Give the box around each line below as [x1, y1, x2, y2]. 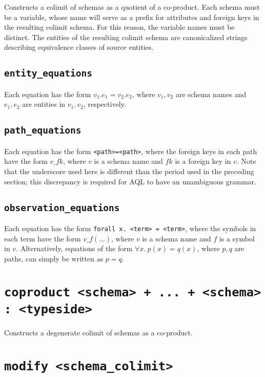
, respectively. [83, 99, 126, 109]
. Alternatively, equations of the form [16, 243, 133, 254]
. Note [236, 156, 256, 166]
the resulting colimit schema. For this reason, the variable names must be [4, 22, 235, 32]
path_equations [4, 125, 81, 136]
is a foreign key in [175, 156, 231, 166]
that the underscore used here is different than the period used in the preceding [4, 165, 254, 176]
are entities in [22, 99, 66, 109]
